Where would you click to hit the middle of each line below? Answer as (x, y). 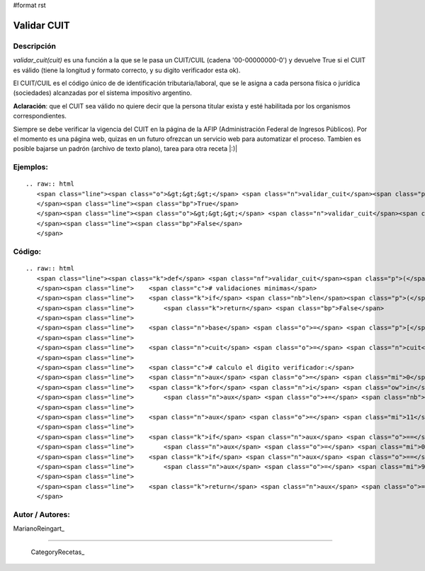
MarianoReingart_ (39, 528)
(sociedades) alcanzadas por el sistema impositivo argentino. (103, 93)
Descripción (35, 46)
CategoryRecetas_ (58, 552)
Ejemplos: (31, 167)
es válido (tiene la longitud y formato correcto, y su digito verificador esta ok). (127, 70)
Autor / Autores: (41, 514)
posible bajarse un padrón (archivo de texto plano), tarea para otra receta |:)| (125, 149)
